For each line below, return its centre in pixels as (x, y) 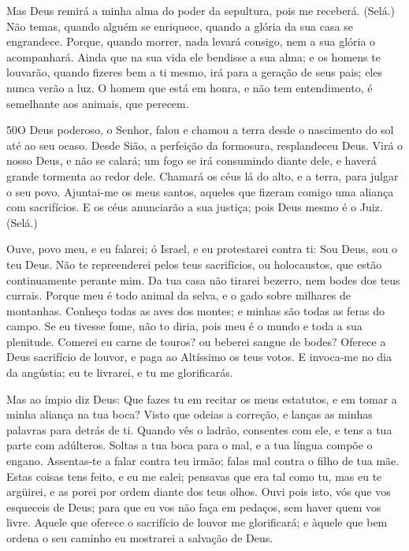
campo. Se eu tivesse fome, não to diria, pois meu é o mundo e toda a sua (184, 326)
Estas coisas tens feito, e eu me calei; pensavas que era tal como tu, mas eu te (194, 476)
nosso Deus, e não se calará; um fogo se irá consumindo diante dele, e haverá (191, 160)
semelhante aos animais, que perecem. (98, 103)
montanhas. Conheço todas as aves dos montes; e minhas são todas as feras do (195, 310)
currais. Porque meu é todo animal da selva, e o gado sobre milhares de (178, 295)
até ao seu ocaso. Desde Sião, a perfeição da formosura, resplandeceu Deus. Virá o (205, 145)
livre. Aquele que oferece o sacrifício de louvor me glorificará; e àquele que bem (197, 522)
